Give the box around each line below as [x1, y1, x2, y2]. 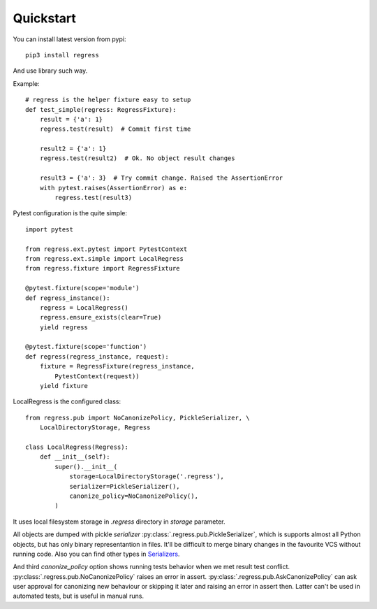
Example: [13, 79, 40, 87]
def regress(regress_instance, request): [25, 352, 169, 360]
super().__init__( [54, 462, 118, 471]
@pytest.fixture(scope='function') [25, 343, 147, 351]
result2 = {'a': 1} [39, 145, 107, 153]
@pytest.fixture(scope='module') [25, 284, 140, 292]
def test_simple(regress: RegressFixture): [25, 106, 177, 113]
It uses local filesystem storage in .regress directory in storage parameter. [13, 517, 226, 526]
